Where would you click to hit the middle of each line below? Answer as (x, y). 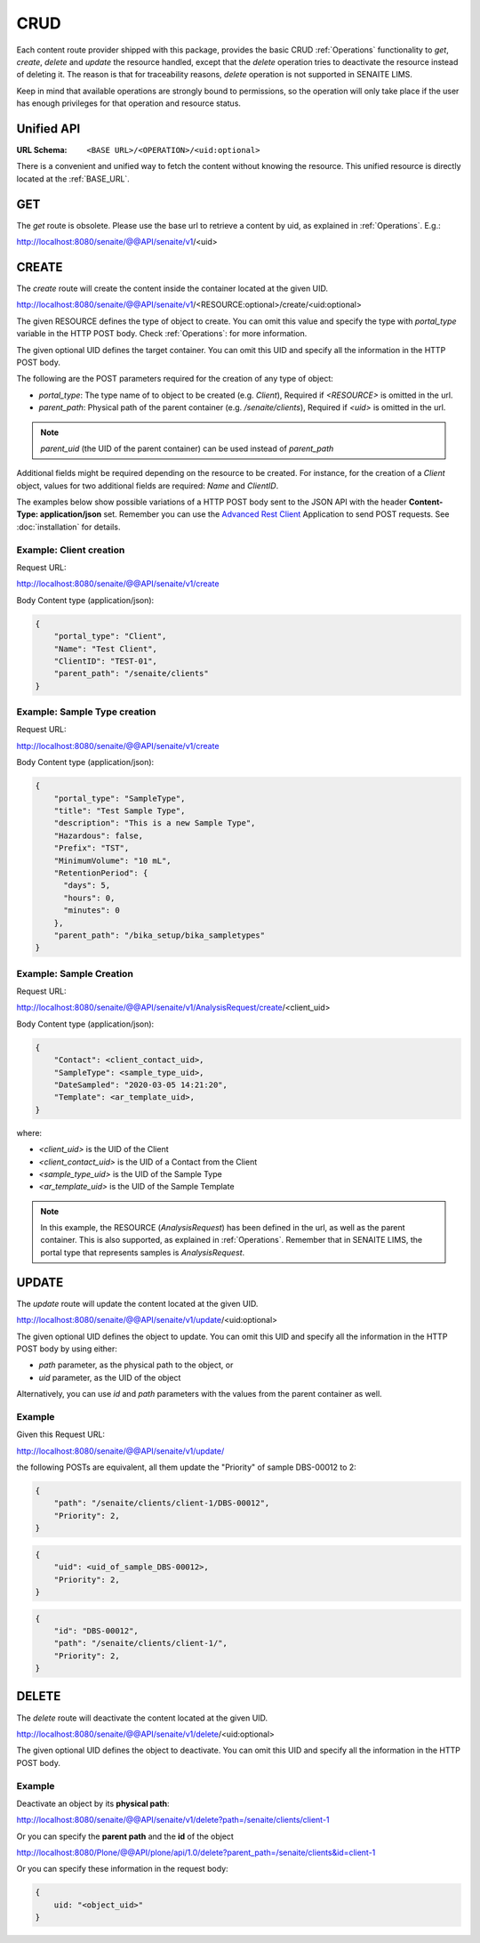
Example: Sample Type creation (86, 712)
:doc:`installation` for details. (68, 527)
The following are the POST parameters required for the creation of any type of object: (175, 379)
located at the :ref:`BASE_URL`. (73, 179)
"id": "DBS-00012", (96, 1631)
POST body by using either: (67, 1349)
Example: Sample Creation (75, 973)
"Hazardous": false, (99, 835)
